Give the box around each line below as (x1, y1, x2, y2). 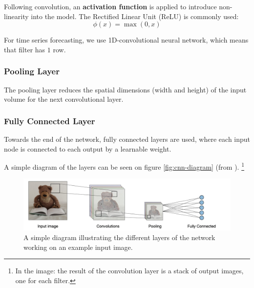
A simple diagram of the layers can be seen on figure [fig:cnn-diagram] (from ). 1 (4, 160, 244, 172)
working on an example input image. (23, 242, 133, 252)
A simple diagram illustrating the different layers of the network (23, 232, 215, 243)
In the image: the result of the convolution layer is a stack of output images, (15, 266, 244, 276)
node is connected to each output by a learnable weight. (4, 143, 171, 154)
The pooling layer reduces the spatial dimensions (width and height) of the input (4, 84, 247, 94)
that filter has (4, 44, 45, 54)
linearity (4, 11, 29, 21)
